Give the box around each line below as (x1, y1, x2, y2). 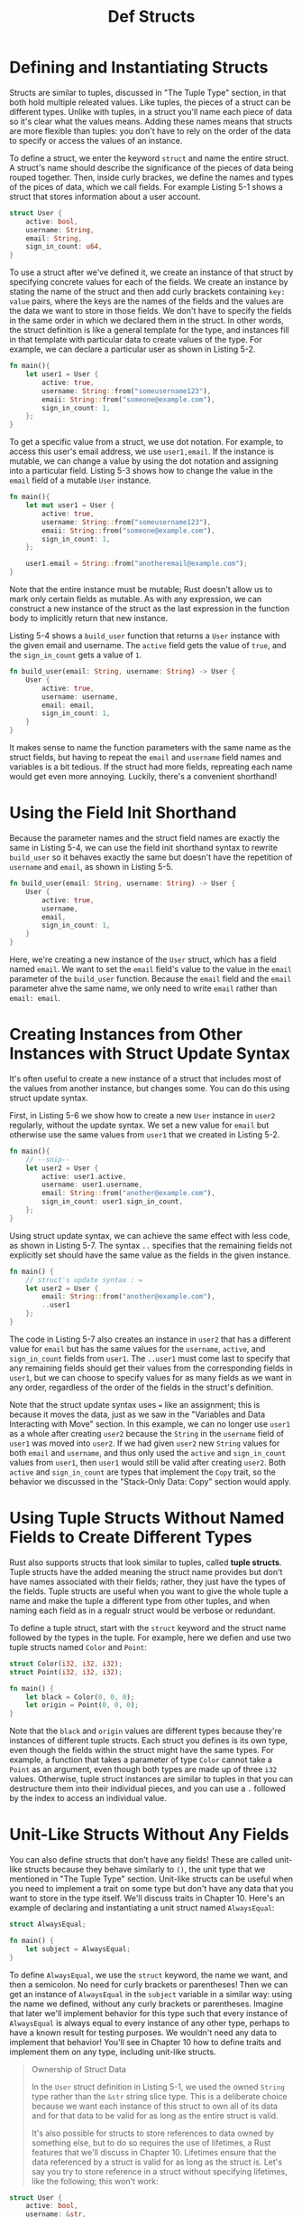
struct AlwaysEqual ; (9, 1920, 87, 1929)
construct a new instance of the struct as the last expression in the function (9, 603, 290, 614)
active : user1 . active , (41, 1172, 127, 1181)
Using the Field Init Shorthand (9, 803, 237, 824)
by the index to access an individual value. (9, 1793, 167, 1804)
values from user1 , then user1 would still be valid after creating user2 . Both (9, 1457, 287, 1467)
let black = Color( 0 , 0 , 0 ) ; (25, 1693, 135, 1702)
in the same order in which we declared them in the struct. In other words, (9, 315, 284, 326)
